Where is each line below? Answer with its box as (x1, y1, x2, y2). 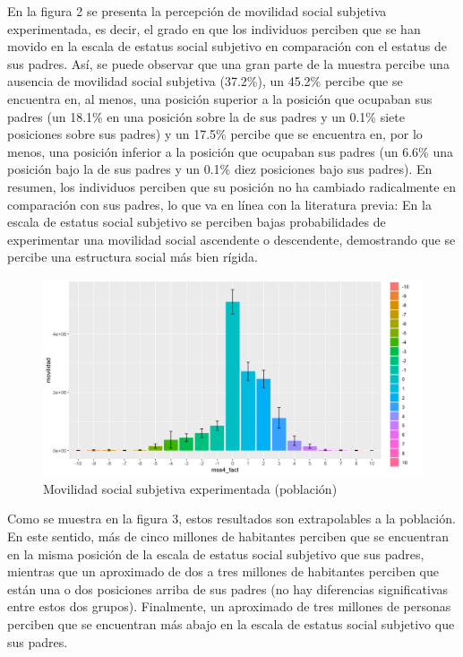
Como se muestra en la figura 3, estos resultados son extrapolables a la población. (7, 509, 456, 528)
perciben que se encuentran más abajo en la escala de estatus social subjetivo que (7, 614, 455, 633)
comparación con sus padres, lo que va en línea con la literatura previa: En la (7, 195, 432, 213)
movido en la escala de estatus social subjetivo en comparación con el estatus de (7, 37, 447, 56)
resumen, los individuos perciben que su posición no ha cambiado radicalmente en (7, 177, 457, 195)
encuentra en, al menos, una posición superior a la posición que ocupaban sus (7, 89, 433, 108)
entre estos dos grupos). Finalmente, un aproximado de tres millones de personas (7, 597, 451, 616)
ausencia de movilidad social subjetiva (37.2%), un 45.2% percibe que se (7, 72, 403, 91)
